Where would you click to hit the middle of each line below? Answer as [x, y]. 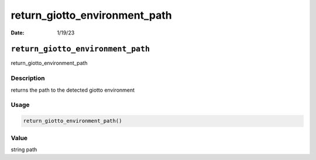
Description [28, 78]
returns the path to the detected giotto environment [73, 90]
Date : [18, 33]
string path [24, 149]
